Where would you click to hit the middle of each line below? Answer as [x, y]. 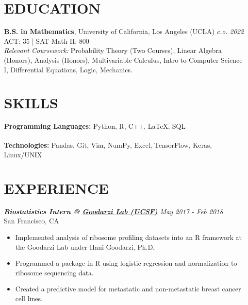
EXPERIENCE [56, 188]
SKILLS [31, 103]
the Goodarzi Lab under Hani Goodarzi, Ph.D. [85, 246]
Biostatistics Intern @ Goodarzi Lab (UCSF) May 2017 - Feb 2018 [114, 211]
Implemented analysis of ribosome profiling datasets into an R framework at [129, 237]
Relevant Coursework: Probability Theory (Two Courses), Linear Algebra [113, 50]
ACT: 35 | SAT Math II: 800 [47, 41]
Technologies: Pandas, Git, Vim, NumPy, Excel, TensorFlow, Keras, [108, 145]
